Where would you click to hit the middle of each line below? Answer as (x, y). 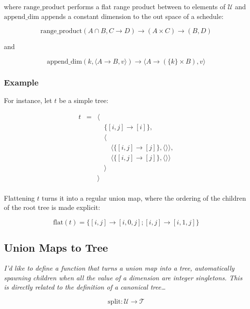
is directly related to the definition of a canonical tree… (85, 287)
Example (21, 82)
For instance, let (28, 100)
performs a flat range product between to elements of (146, 6)
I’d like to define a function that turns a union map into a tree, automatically (119, 268)
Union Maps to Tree (56, 248)
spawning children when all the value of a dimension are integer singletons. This (123, 277)
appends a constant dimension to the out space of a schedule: (133, 16)
